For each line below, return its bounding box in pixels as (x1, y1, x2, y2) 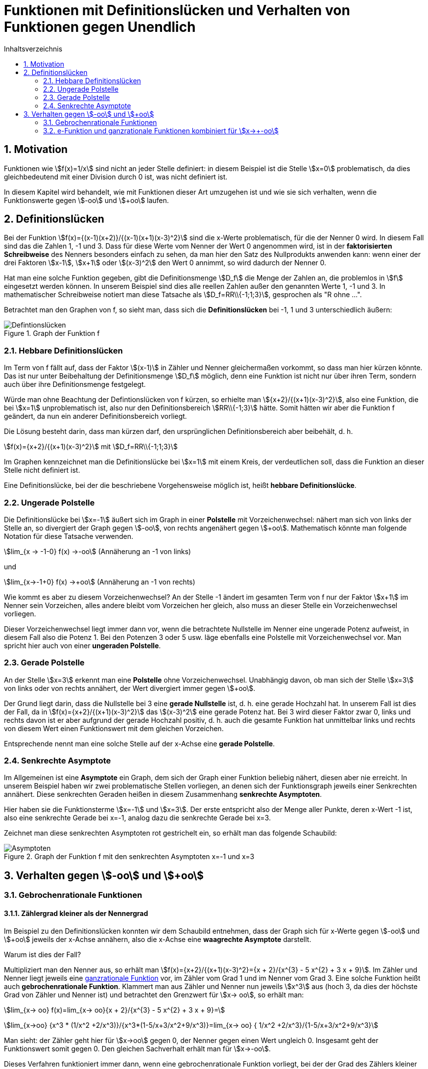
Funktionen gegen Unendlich (4, 19, 196, 35)
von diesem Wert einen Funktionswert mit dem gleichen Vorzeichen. (4, 724, 224, 733)
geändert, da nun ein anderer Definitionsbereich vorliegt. (4, 412, 187, 421)
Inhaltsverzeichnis (4, 44, 63, 53)
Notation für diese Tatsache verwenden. (4, 532, 134, 540)
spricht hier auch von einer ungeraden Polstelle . (4, 641, 161, 650)
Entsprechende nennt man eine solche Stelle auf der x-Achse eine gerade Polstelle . (4, 739, 275, 748)
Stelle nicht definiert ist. (4, 466, 80, 475)
